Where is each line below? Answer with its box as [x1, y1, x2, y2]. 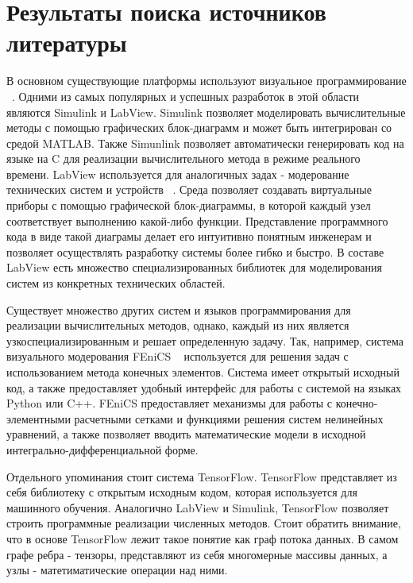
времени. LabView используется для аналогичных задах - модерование [6, 165, 349, 182]
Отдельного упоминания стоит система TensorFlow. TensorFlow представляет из [6, 468, 397, 485]
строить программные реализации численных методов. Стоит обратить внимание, [6, 515, 401, 531]
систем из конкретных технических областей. [6, 275, 226, 291]
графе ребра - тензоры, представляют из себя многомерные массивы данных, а [6, 546, 388, 562]
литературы [6, 26, 127, 59]
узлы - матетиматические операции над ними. [6, 562, 228, 578]
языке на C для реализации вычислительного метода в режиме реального [6, 150, 361, 167]
